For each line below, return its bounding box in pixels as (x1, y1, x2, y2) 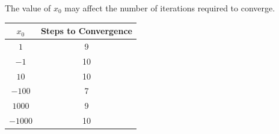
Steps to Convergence (40, 25, 132, 37)
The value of (5, 2, 51, 14)
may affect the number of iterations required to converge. (64, 2, 275, 14)
